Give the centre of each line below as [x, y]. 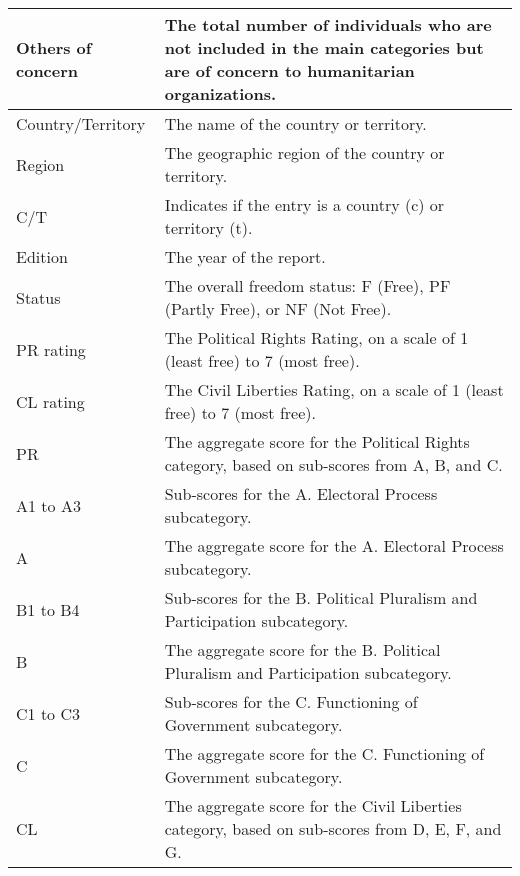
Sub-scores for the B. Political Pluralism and [321, 597]
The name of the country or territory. [295, 123]
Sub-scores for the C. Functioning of [291, 701]
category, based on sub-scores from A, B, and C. [333, 464]
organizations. [220, 93]
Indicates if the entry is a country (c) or [304, 204]
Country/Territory [81, 123]
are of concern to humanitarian [289, 70]
